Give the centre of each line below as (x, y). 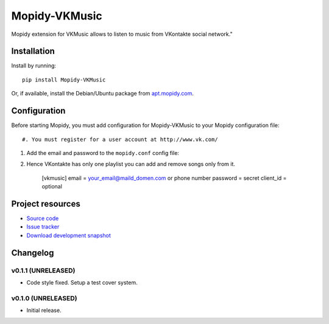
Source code (43, 218)
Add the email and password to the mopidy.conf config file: (103, 153)
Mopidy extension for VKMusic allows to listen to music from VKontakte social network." (122, 34)
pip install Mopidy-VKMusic (64, 80)
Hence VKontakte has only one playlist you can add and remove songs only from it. (131, 164)
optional (52, 187)
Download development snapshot (69, 235)
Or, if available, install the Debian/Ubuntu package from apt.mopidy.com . (103, 94)
